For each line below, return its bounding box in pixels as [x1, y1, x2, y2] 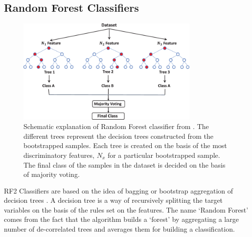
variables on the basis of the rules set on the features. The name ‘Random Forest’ [4, 204, 249, 215]
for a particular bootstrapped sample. [107, 150, 220, 160]
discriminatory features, [23, 150, 94, 160]
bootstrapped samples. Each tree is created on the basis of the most [23, 140, 227, 151]
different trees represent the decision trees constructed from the [23, 130, 213, 141]
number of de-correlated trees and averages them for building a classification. [4, 224, 235, 234]
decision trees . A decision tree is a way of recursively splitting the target [4, 195, 223, 205]
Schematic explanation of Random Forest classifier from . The [23, 121, 209, 131]
